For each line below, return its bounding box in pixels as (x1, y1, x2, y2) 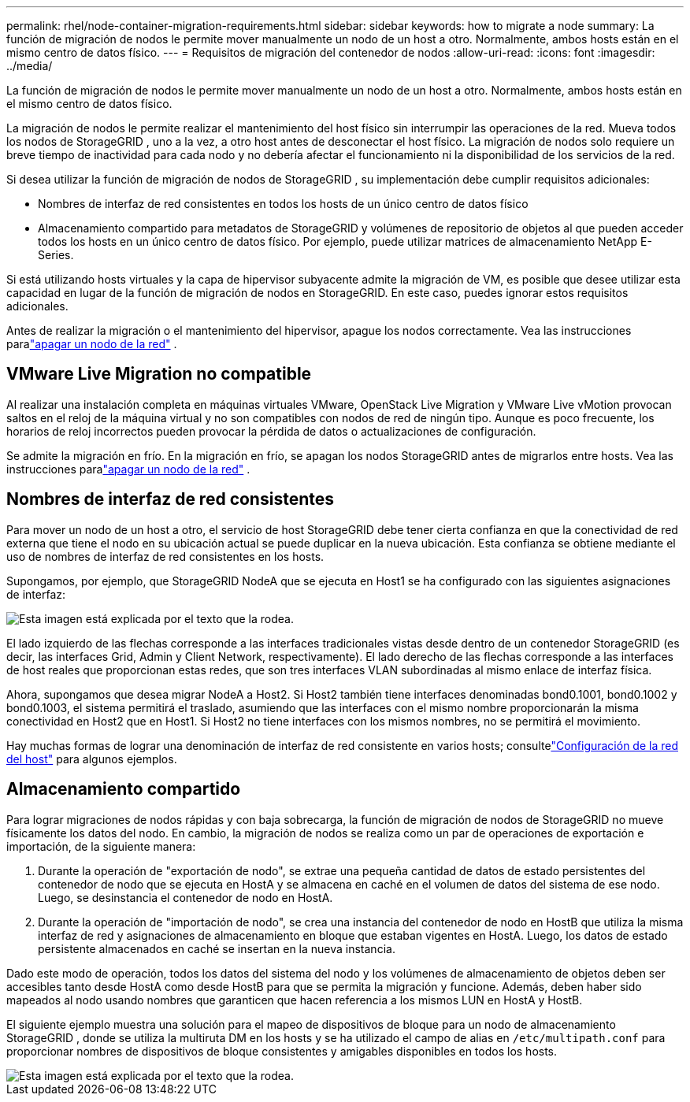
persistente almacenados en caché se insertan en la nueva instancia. (38, 941, 395, 955)
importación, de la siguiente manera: (6, 839, 196, 853)
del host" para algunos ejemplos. (6, 751, 177, 766)
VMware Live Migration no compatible (6, 364, 312, 384)
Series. (38, 248, 74, 262)
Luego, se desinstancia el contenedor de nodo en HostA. (38, 890, 333, 904)
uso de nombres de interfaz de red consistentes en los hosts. (6, 549, 325, 563)
